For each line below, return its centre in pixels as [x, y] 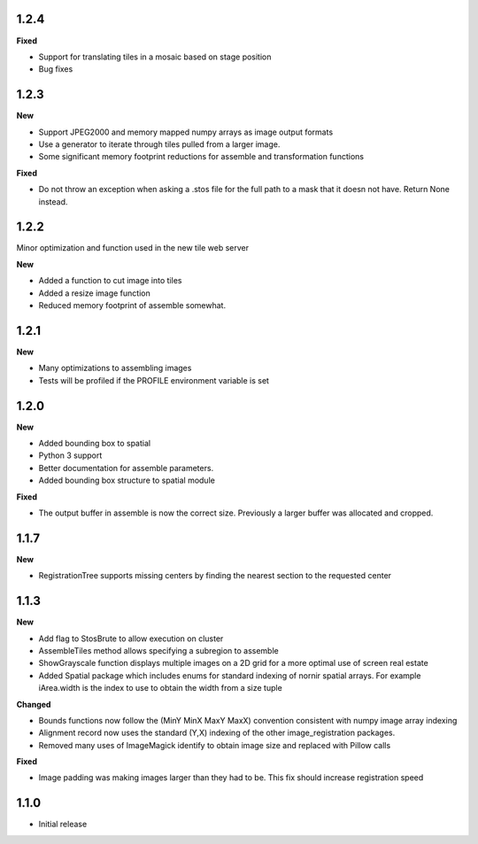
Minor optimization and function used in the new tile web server [133, 248]
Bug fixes [56, 69]
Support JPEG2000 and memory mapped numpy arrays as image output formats [186, 132]
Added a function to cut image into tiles [110, 281]
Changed [34, 704]
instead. [53, 201]
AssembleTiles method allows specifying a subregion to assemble [158, 650]
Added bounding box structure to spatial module [127, 480]
